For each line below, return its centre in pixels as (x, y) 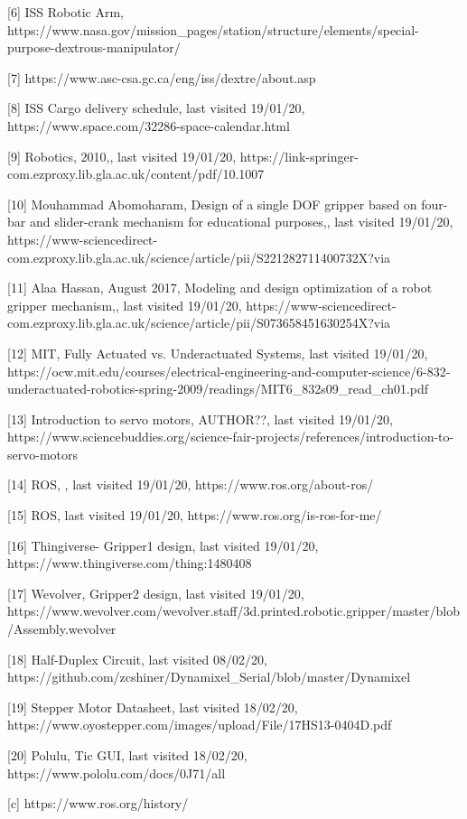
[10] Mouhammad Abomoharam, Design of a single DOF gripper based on (212, 204)
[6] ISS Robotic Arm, (65, 12)
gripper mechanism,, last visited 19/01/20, (125, 305)
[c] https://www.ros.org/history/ (98, 803)
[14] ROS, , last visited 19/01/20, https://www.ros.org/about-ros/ (191, 484)
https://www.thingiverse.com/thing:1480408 (130, 563)
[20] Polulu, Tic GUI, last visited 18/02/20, (127, 755)
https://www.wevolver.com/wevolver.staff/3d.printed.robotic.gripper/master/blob (234, 611)
